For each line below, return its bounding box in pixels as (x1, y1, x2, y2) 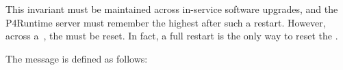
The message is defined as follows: (5, 51, 148, 65)
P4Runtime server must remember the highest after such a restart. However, (5, 15, 326, 29)
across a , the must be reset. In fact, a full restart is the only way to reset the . (5, 29, 338, 43)
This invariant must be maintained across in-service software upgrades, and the (5, 2, 338, 16)
